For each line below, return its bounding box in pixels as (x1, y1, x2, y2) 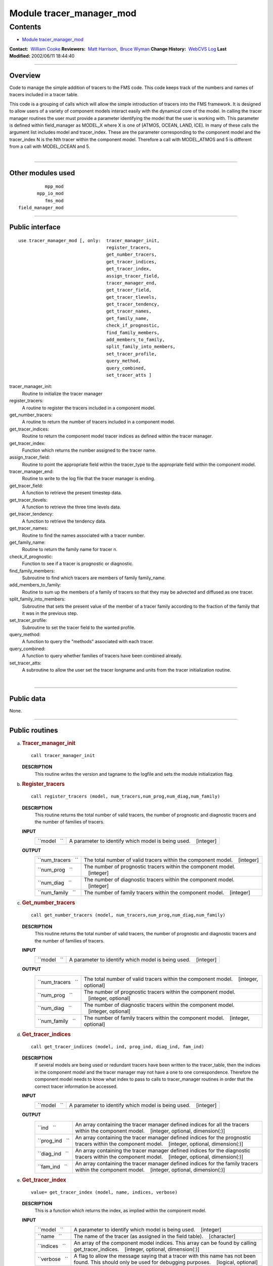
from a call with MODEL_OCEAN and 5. (9, 143, 90, 149)
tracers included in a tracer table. (9, 92, 79, 98)
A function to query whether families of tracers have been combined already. (22, 653, 183, 659)
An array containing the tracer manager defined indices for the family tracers (75, 1160, 258, 1167)
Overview (9, 71, 41, 80)
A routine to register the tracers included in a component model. (22, 405, 156, 411)
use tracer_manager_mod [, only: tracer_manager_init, (18, 238, 160, 243)
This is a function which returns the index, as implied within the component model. (34, 1208, 207, 1214)
